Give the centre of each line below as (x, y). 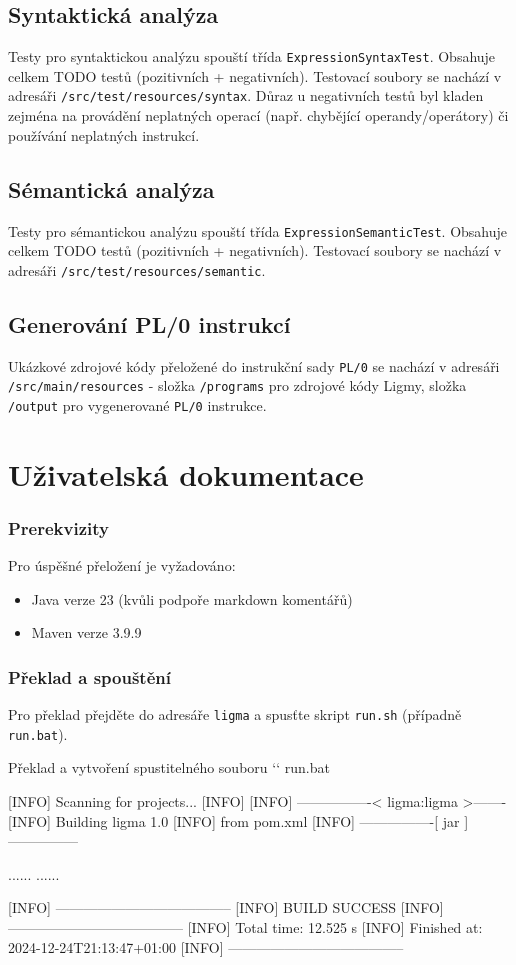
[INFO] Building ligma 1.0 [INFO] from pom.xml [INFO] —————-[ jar (234, 820)
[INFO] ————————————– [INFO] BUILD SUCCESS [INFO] (226, 907)
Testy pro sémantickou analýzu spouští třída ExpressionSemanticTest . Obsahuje (258, 230)
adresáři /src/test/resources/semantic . (137, 269)
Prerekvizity (58, 527)
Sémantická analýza (111, 188)
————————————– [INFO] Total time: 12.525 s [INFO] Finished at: (245, 927)
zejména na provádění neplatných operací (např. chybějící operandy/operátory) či (258, 115)
